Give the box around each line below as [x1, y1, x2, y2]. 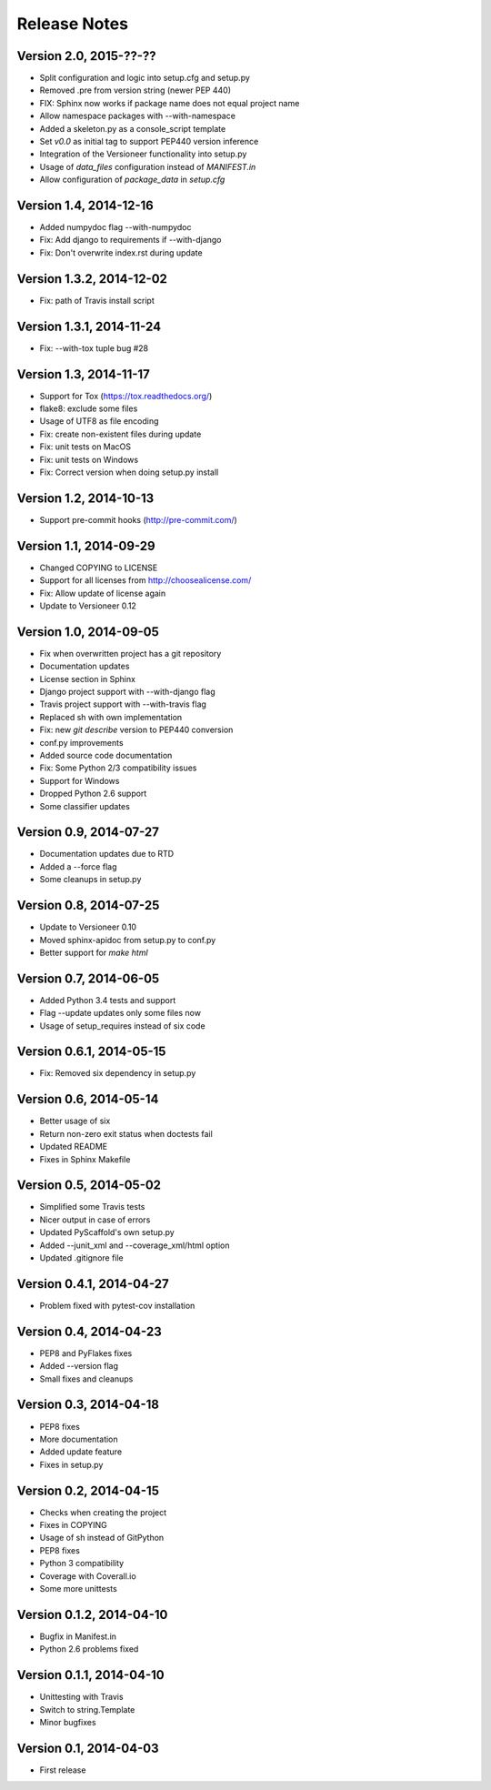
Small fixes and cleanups [39, 1373, 134, 1384]
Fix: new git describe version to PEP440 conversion [39, 724, 234, 736]
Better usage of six [39, 1115, 111, 1127]
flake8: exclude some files [39, 403, 138, 414]
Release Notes [16, 14, 129, 34]
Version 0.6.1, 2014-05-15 [16, 1044, 166, 1060]
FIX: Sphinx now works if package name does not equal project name [39, 97, 300, 108]
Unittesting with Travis [39, 1692, 124, 1703]
